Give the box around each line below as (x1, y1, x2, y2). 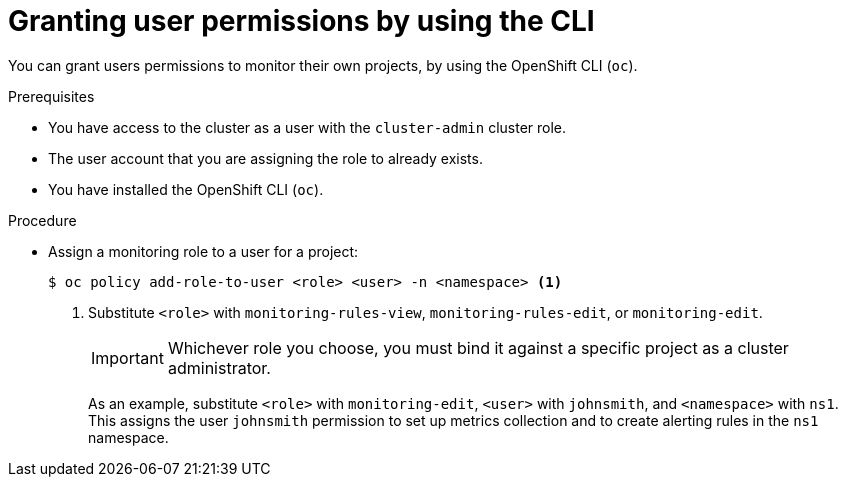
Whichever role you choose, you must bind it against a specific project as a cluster (167, 337, 789, 358)
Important (91, 347, 164, 368)
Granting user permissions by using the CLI (8, 4, 595, 38)
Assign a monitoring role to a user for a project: (48, 242, 359, 260)
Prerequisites (8, 87, 95, 105)
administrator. (167, 357, 271, 378)
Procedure (8, 211, 77, 229)
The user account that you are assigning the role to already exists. (48, 149, 483, 167)
